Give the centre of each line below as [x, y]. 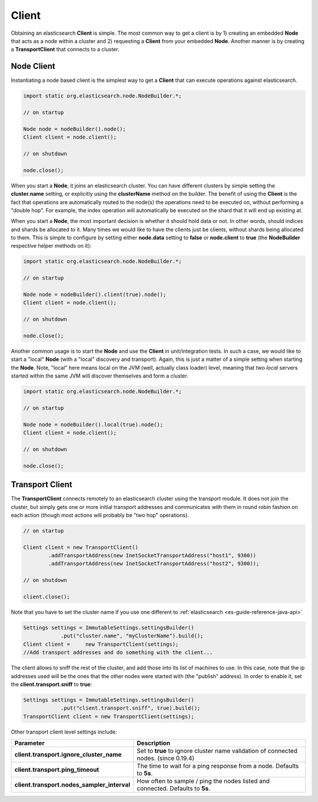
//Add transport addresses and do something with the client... [118, 653]
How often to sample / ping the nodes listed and [203, 781]
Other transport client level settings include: [64, 732]
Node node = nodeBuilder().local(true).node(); [93, 424]
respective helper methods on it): [51, 246]
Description [153, 743]
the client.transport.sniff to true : [52, 684]
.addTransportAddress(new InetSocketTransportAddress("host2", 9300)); [154, 564]
